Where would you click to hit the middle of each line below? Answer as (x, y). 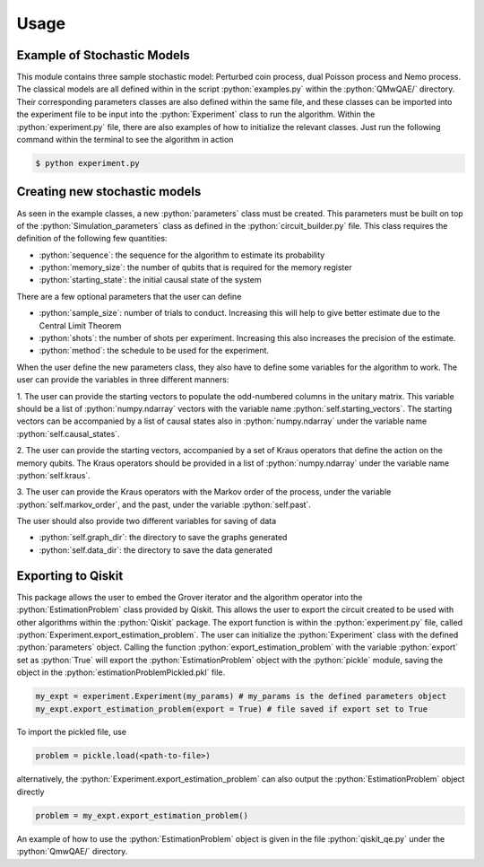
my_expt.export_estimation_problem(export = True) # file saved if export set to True (232, 709)
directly (30, 792)
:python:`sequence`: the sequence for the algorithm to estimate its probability (182, 255)
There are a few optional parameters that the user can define (129, 296)
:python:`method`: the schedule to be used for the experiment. (154, 351)
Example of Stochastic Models (103, 55)
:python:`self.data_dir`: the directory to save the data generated (156, 550)
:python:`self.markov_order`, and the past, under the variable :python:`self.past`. (164, 504)
